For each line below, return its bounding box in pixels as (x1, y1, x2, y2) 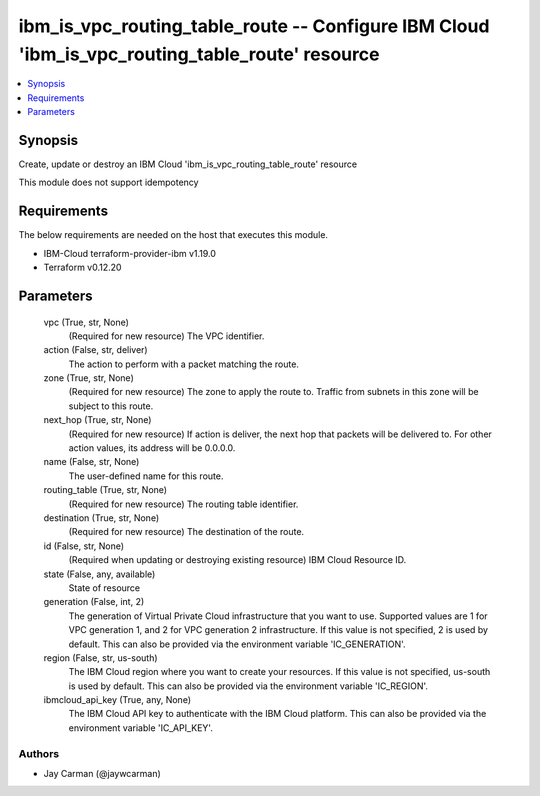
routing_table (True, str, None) (43, 484, 168, 496)
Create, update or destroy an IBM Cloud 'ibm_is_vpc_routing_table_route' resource (18, 158, 358, 170)
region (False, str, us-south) (43, 651, 159, 664)
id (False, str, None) (43, 540, 125, 552)
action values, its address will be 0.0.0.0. (68, 442, 236, 454)
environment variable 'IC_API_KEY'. (68, 721, 214, 734)
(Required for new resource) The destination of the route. (68, 526, 305, 538)
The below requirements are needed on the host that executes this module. (18, 229, 329, 241)
